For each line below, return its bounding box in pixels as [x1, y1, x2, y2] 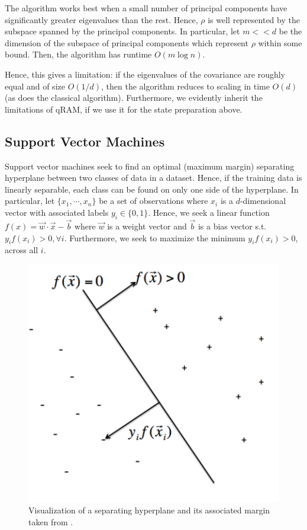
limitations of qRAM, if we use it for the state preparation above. [5, 103, 243, 115]
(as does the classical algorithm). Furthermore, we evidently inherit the [5, 91, 263, 104]
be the [279, 25, 302, 37]
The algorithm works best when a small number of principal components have [5, 2, 287, 14]
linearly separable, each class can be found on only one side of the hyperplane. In [5, 183, 299, 195]
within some [258, 36, 302, 49]
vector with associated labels [5, 206, 109, 218]
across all [5, 244, 38, 256]
